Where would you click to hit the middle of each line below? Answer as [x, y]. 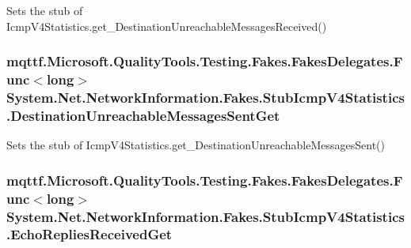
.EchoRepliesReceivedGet [89, 234]
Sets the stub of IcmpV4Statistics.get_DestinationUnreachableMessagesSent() [196, 145]
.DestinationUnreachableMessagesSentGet [143, 115]
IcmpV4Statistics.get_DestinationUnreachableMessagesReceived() [167, 26]
